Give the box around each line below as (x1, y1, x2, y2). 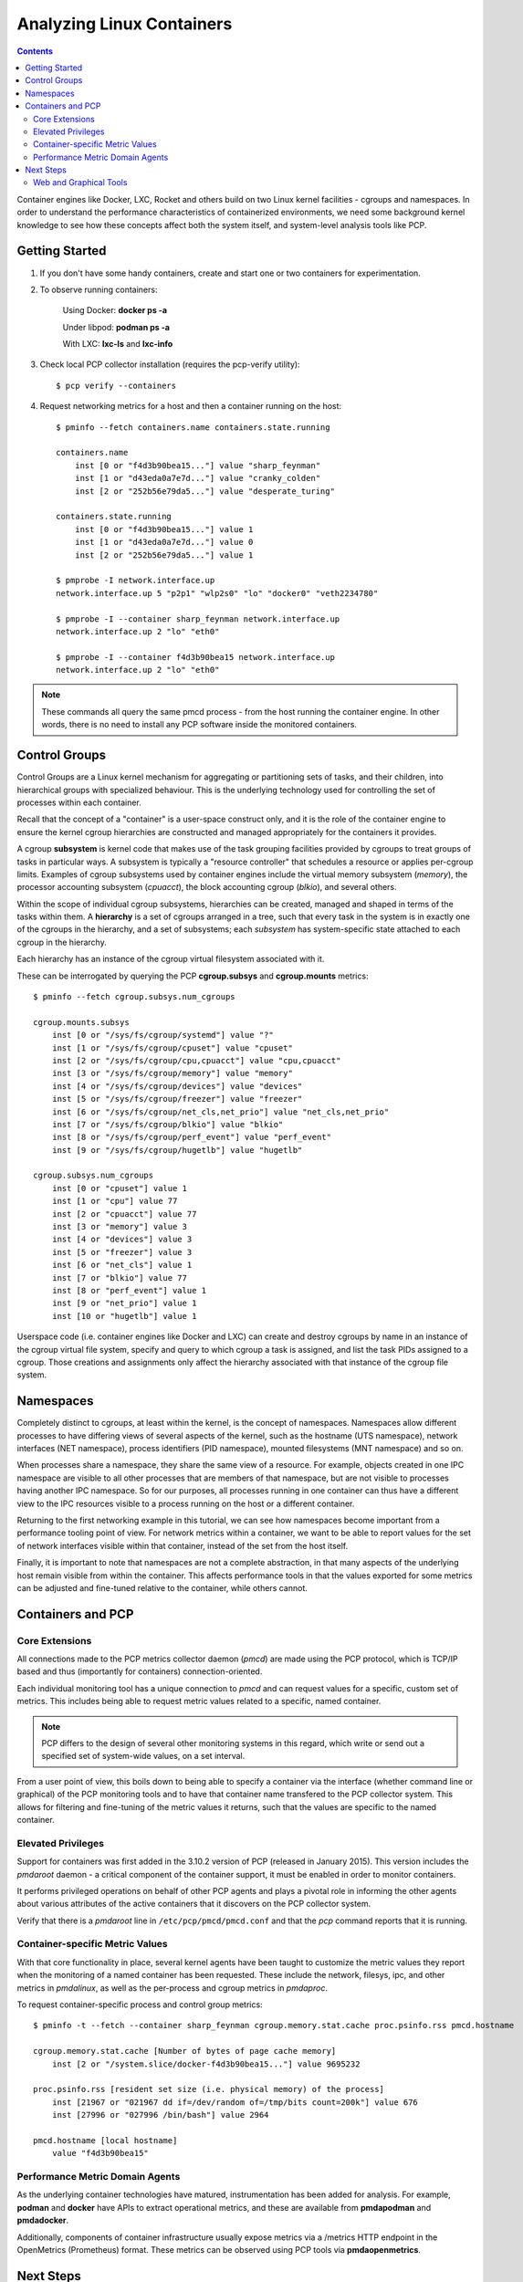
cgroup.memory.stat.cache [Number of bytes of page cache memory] (33, 2046, 337, 2057)
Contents (16, 46, 54, 57)
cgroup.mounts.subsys (33, 1017, 130, 1027)
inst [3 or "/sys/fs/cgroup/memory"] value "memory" (51, 1068, 294, 1079)
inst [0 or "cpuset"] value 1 (51, 1183, 187, 1193)
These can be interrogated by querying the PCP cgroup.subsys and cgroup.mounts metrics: (16, 970, 369, 981)
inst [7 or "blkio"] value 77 (51, 1272, 187, 1282)
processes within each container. (16, 797, 141, 808)
